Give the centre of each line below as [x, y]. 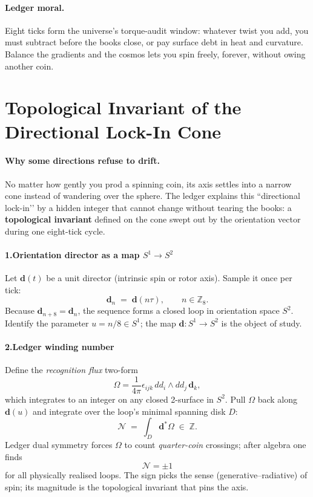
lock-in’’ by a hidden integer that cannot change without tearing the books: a [148, 207]
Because [20, 310]
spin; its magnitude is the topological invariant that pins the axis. [127, 486]
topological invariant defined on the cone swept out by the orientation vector [153, 219]
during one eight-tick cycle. [55, 231]
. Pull [235, 399]
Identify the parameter [47, 323]
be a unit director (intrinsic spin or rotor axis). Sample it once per [169, 278]
